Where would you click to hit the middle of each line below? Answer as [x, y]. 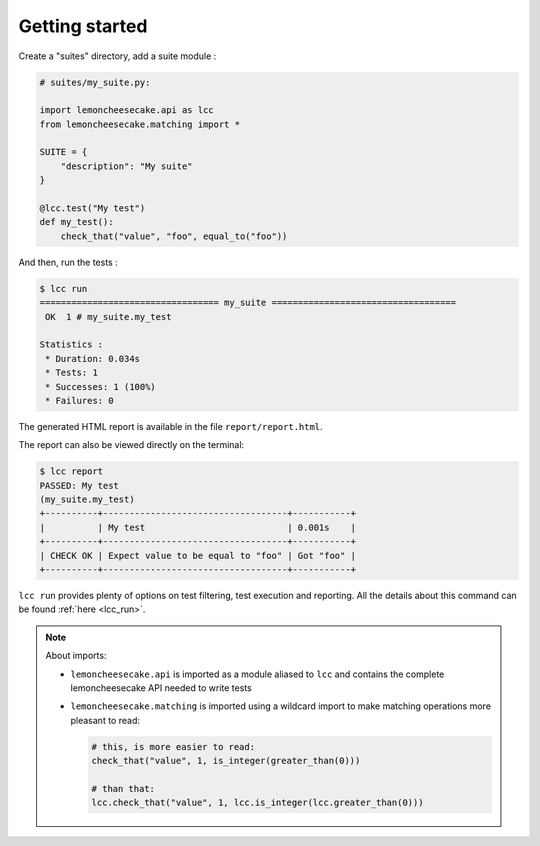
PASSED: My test [79, 485]
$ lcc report [71, 471]
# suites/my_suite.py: [95, 82]
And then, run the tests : [68, 262]
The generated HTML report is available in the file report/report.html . [171, 426]
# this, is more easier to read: [173, 746]
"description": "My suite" [127, 166]
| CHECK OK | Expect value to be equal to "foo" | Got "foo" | [198, 555]
